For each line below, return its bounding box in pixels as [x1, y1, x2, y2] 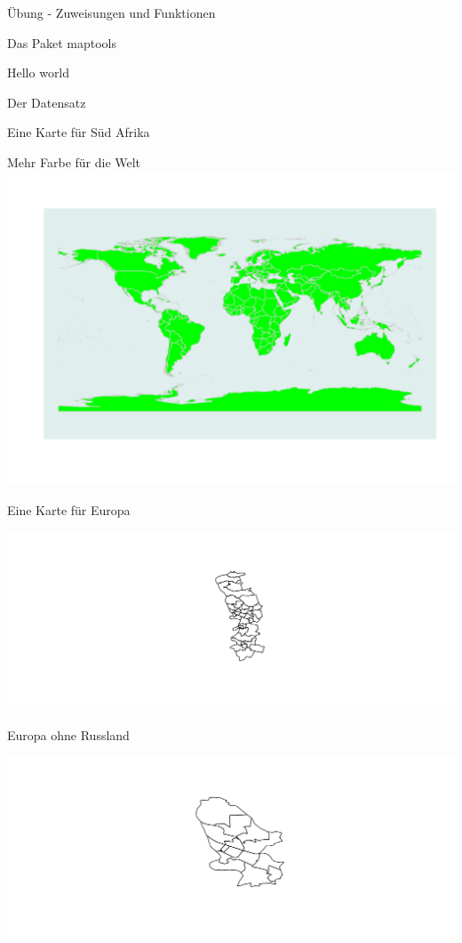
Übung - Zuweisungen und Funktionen [7, 4, 216, 21]
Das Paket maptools [7, 33, 117, 52]
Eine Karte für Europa [7, 500, 131, 519]
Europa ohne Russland [7, 726, 130, 745]
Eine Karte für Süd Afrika [7, 123, 150, 141]
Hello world [7, 63, 70, 82]
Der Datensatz [7, 93, 86, 111]
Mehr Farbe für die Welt [7, 152, 141, 171]
